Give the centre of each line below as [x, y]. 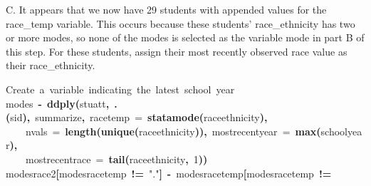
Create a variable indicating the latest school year [120, 89]
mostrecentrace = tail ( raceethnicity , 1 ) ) [117, 159]
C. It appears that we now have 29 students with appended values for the [166, 9]
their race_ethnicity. [51, 65]
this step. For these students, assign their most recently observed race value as [177, 51]
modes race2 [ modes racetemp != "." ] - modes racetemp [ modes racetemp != [169, 173]
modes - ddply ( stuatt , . [62, 103]
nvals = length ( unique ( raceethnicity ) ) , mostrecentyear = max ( [173, 131]
